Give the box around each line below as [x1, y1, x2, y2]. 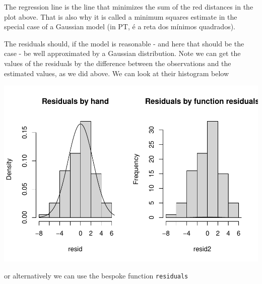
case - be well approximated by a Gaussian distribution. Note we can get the [4, 48, 241, 59]
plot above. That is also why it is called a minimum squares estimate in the [4, 11, 237, 22]
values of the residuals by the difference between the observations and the [4, 58, 231, 68]
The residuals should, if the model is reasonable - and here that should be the [4, 38, 244, 48]
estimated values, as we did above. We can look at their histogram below [4, 68, 229, 78]
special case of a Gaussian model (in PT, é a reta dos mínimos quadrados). [4, 21, 235, 32]
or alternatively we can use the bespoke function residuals [4, 270, 188, 280]
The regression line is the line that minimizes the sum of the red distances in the [4, 2, 253, 12]
